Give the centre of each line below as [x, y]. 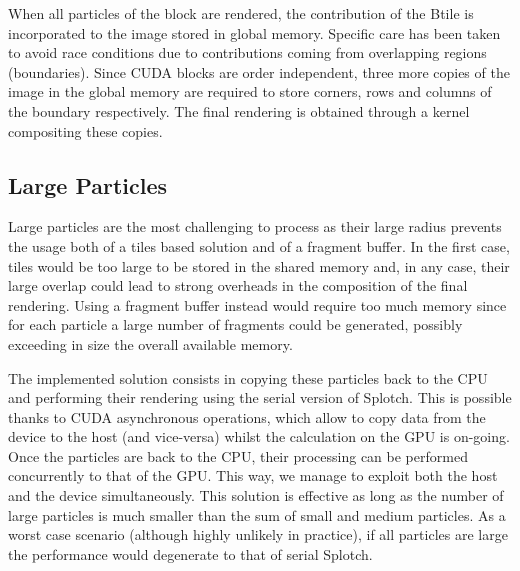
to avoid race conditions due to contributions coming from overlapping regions [247, 52]
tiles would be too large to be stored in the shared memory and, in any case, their [259, 265]
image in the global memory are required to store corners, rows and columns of [250, 91]
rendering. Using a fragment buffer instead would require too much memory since [257, 304]
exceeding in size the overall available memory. [150, 343]
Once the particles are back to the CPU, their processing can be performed [238, 455]
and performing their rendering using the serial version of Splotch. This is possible [260, 397]
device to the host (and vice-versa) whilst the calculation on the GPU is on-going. [259, 436]
